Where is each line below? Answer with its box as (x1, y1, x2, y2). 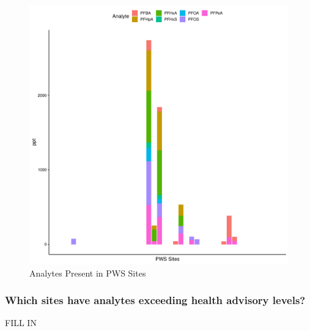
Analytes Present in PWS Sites (29, 266, 146, 279)
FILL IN (5, 316, 37, 329)
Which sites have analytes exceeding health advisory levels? (5, 292, 306, 308)
